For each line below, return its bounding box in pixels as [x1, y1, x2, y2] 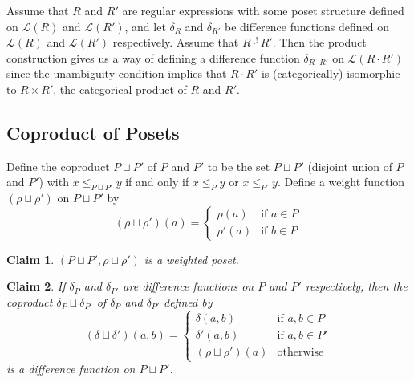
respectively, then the [305, 278, 408, 295]
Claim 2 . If [6, 278, 66, 295]
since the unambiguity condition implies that [6, 65, 227, 82]
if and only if [125, 173, 189, 190]
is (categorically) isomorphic [261, 65, 400, 82]
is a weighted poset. [144, 250, 239, 267]
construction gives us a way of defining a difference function [6, 49, 300, 66]
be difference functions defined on [224, 18, 390, 35]
